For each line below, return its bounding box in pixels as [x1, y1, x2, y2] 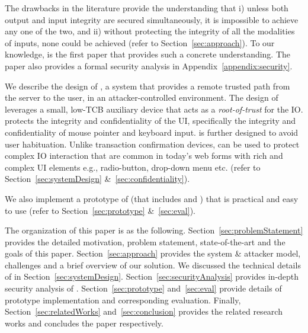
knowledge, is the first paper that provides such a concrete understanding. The [5, 48, 291, 60]
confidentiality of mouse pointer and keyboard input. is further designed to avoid [5, 126, 299, 138]
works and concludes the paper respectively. [5, 316, 163, 329]
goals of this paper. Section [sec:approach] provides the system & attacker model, [5, 247, 301, 260]
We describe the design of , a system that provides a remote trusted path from [5, 79, 290, 92]
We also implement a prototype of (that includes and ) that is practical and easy [5, 192, 299, 204]
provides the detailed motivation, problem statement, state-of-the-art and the [5, 235, 285, 248]
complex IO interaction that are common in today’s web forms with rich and [5, 149, 283, 162]
